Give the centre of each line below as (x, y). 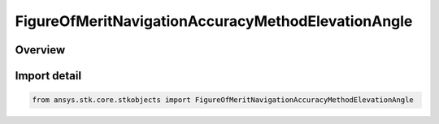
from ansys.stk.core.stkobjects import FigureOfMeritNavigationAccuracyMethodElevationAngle (223, 100)
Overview (40, 50)
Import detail (48, 76)
